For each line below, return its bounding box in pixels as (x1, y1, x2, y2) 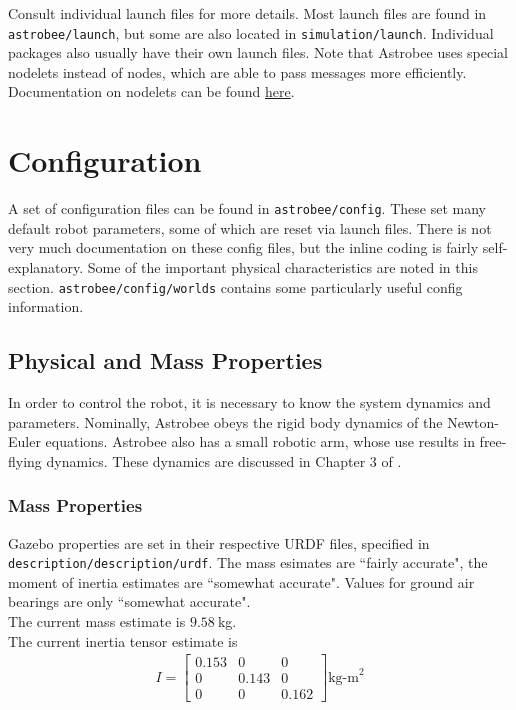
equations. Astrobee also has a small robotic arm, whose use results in (45, 431, 475, 452)
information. (8, 296, 84, 317)
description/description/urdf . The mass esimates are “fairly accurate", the (8, 552, 488, 573)
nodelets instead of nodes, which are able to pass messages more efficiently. (8, 61, 467, 82)
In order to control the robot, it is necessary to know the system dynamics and (8, 392, 491, 413)
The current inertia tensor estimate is (8, 630, 238, 651)
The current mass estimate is (8, 611, 186, 632)
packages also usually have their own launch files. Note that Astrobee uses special (8, 42, 508, 63)
